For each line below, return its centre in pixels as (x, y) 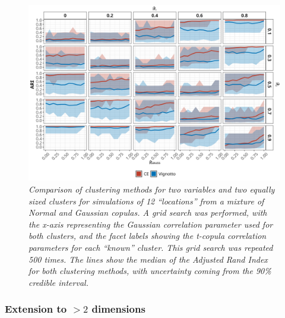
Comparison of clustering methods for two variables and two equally (152, 189)
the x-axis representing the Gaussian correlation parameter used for (151, 224)
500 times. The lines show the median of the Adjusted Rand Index (148, 259)
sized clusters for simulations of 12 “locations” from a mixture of (146, 201)
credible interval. (58, 282)
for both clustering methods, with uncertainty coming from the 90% (150, 271)
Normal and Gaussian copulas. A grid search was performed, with (148, 212)
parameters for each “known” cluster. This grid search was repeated (151, 248)
